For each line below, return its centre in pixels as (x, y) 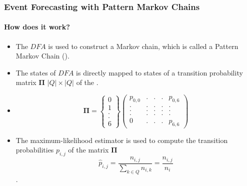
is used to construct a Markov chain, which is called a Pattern (143, 46)
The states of (36, 72)
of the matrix (88, 150)
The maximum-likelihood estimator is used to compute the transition (122, 140)
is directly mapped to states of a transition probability (159, 72)
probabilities (35, 150)
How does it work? (37, 27)
